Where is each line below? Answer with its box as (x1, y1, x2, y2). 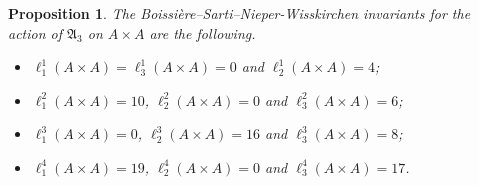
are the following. (149, 22, 256, 43)
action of (8, 22, 63, 43)
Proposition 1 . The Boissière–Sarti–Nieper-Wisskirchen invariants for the (8, 3, 471, 23)
